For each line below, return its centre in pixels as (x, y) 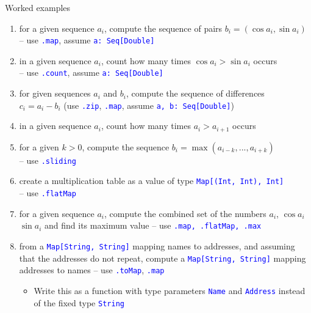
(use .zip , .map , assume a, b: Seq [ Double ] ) (149, 105)
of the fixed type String (79, 302)
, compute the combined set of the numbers (185, 213)
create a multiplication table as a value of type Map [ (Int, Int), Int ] (152, 181)
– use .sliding (48, 160)
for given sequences (55, 93)
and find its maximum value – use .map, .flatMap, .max (153, 225)
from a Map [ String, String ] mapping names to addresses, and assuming (157, 246)
